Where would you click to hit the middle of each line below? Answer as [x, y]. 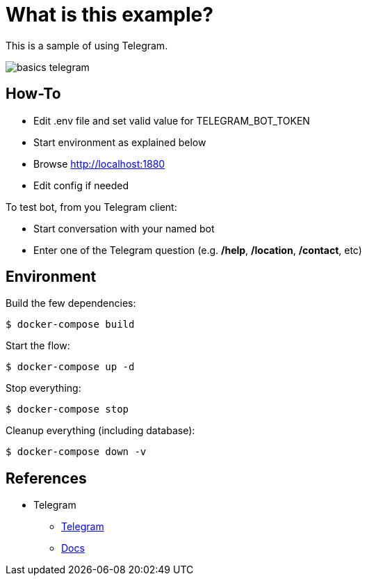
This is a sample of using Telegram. [87, 45]
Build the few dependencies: [71, 303]
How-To [33, 94]
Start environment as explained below [120, 142]
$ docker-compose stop [67, 409]
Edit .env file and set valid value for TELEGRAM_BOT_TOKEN [172, 120]
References [46, 478]
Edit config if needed [81, 185]
